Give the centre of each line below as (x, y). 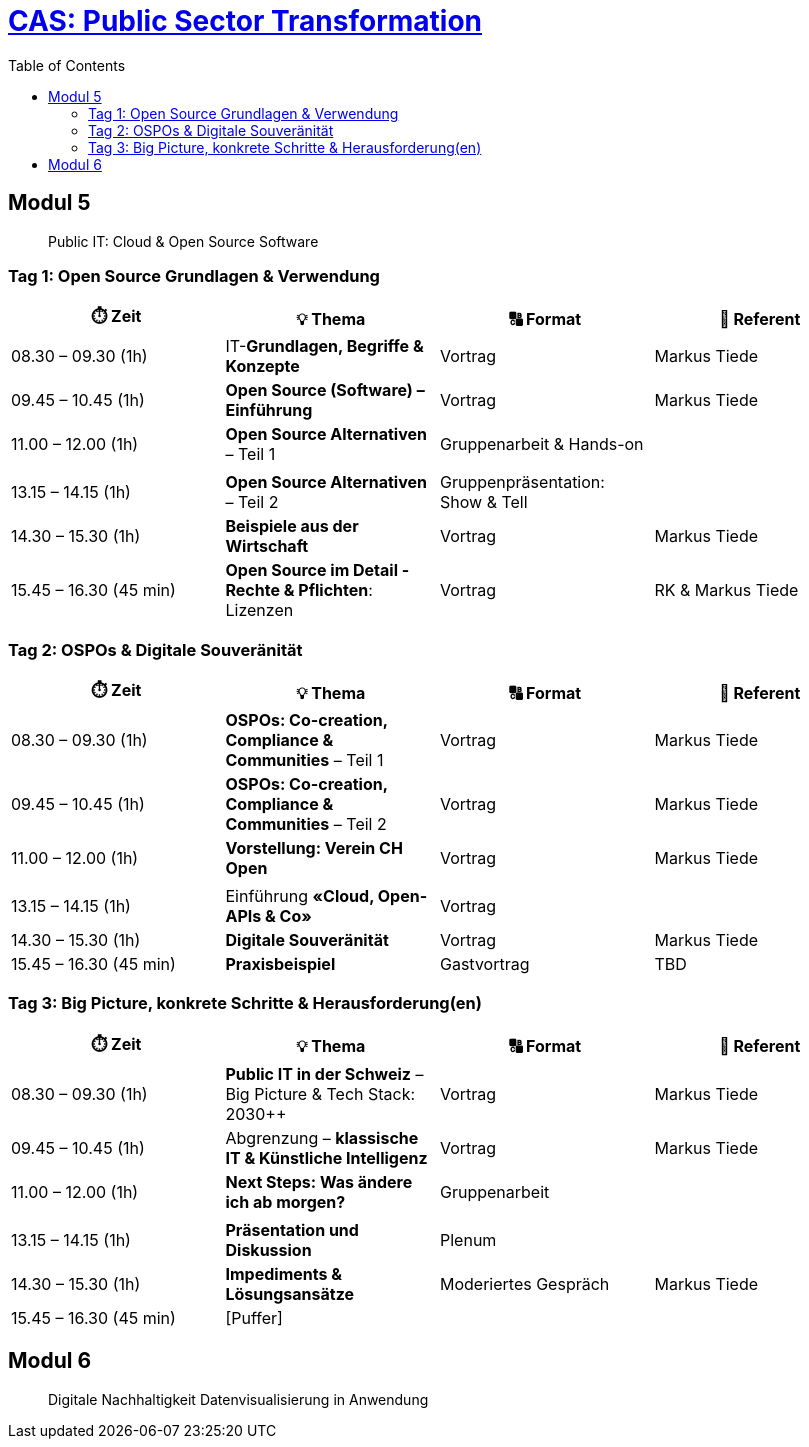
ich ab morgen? (285, 1201)
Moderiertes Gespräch (525, 1283)
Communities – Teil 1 (304, 760)
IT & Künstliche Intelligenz (326, 1157)
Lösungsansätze (290, 1293)
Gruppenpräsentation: (522, 482)
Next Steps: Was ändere (319, 1181)
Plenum (468, 1239)
